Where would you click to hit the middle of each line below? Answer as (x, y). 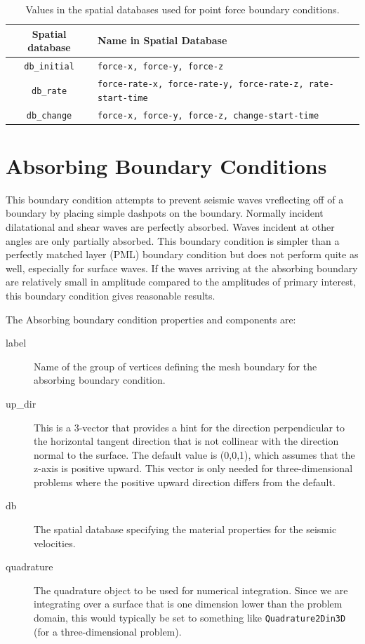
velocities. (55, 543)
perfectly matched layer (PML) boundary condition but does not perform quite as (182, 254)
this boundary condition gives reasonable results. (111, 295)
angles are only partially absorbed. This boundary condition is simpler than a (173, 240)
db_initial (49, 67)
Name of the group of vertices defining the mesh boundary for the (175, 366)
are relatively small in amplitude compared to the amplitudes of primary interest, (181, 282)
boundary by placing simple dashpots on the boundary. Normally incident (165, 213)
